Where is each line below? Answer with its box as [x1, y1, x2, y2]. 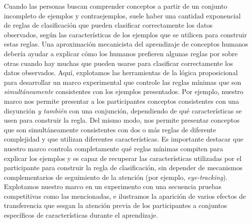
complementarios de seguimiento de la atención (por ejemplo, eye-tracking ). [4, 172, 228, 182]
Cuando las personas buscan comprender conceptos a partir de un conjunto [4, 1, 227, 11]
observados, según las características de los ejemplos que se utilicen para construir [4, 29, 247, 39]
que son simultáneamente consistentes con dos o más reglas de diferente [4, 124, 216, 134]
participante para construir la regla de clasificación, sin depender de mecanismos [4, 162, 243, 173]
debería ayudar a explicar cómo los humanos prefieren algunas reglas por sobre [4, 48, 238, 58]
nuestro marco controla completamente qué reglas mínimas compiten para [4, 143, 223, 153]
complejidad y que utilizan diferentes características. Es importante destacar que [4, 134, 243, 144]
